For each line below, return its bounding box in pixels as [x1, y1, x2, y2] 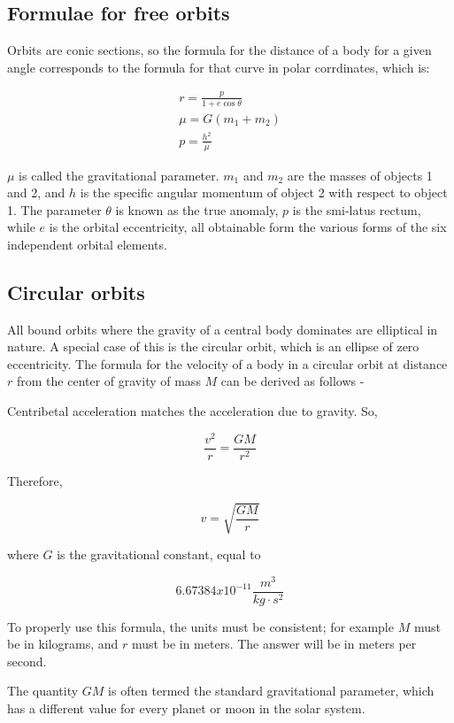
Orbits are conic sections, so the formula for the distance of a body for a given [7, 41, 432, 59]
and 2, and [7, 183, 65, 202]
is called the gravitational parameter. [19, 165, 219, 184]
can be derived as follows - [220, 372, 365, 390]
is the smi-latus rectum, [292, 200, 421, 219]
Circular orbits [7, 278, 145, 305]
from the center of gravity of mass [16, 372, 201, 390]
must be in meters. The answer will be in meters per [132, 635, 417, 653]
